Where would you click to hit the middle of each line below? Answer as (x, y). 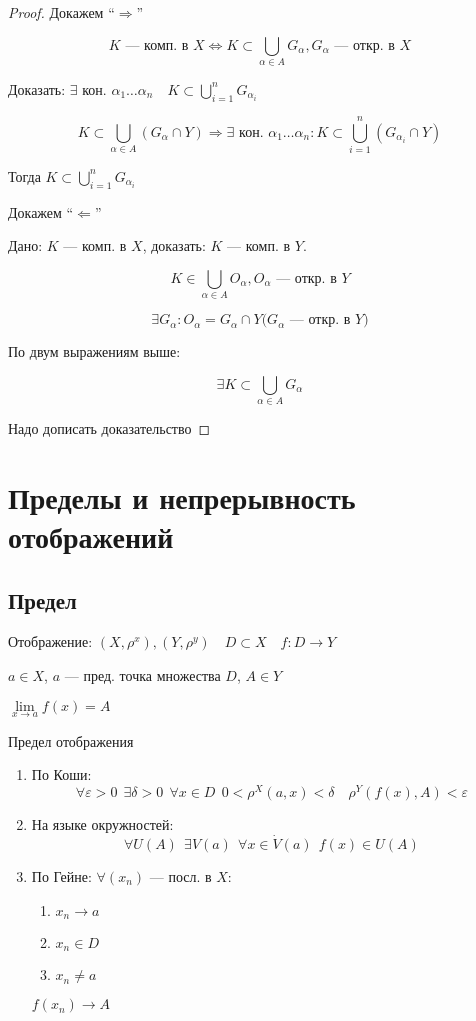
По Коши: (61, 774)
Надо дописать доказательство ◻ (109, 428)
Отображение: (50, 641)
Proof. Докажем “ (61, 12)
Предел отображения (71, 740)
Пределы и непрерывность (182, 496)
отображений (91, 536)
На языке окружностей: (102, 824)
